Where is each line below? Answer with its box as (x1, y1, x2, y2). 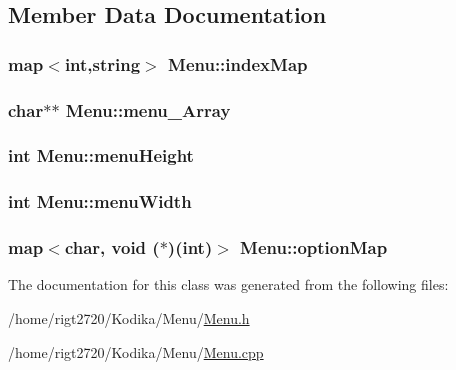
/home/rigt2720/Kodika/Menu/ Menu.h (8, 307, 250, 328)
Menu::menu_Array (65, 97, 231, 122)
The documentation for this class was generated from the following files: (8, 274, 449, 295)
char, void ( (64, 235, 160, 260)
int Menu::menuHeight (8, 143, 194, 168)
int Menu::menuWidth (8, 189, 192, 214)
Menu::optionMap (240, 235, 388, 260)
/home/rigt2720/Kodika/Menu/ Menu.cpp (8, 341, 264, 362)
